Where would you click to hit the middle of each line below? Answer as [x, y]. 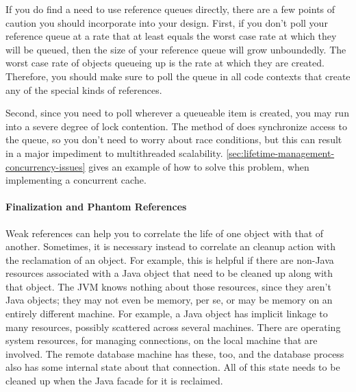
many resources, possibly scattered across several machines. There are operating [173, 327]
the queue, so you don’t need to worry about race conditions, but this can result [174, 139]
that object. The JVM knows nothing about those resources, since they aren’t [168, 286]
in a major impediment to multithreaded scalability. [114, 152]
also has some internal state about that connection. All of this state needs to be [173, 367]
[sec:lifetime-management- [280, 152]
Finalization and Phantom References [96, 207]
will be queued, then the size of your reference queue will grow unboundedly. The [176, 49]
